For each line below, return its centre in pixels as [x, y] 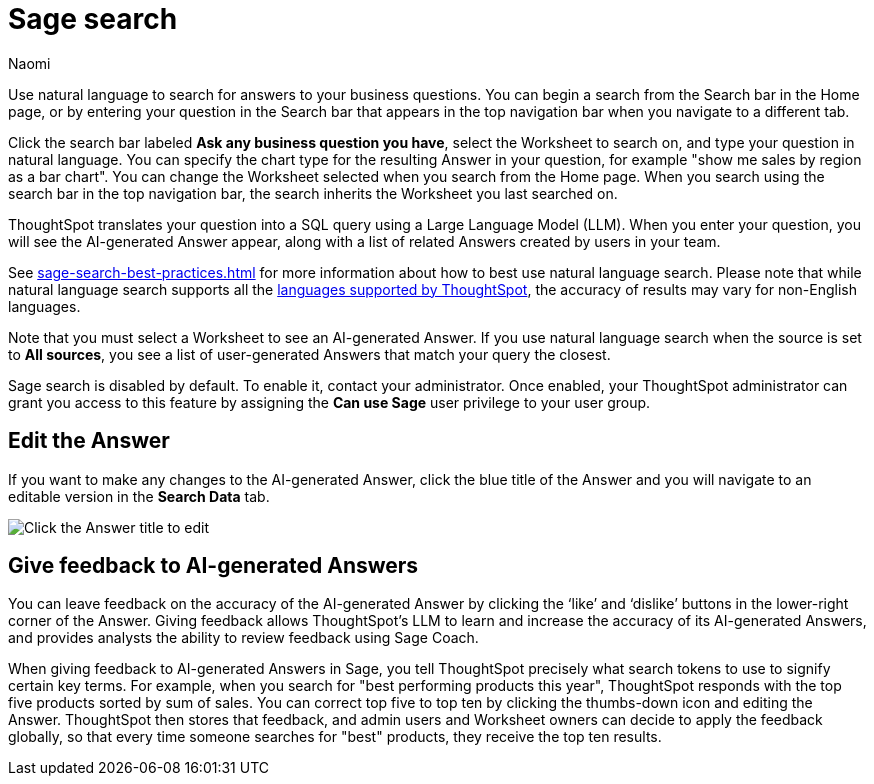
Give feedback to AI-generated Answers [213, 566]
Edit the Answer [89, 441]
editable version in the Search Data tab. [139, 496]
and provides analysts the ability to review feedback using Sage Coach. [243, 638]
